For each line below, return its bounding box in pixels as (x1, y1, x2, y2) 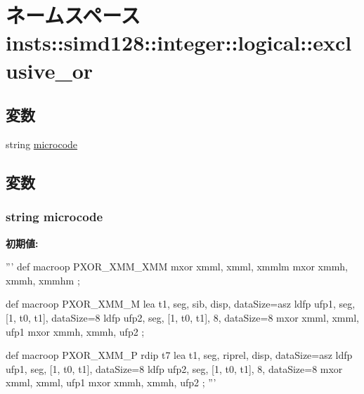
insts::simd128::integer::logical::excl (6, 28, 352, 57)
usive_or (6, 55, 93, 84)
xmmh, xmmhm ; (6, 272, 80, 287)
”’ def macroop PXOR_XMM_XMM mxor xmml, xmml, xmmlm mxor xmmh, (6, 259, 349, 274)
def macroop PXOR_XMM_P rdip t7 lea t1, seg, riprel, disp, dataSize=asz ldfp (6, 348, 353, 362)
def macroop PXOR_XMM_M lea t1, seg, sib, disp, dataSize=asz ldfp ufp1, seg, (6, 296, 356, 311)
